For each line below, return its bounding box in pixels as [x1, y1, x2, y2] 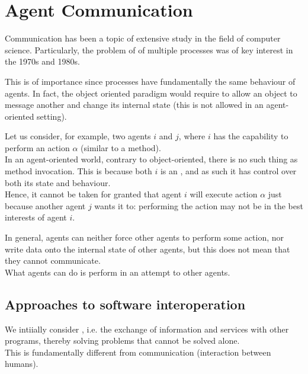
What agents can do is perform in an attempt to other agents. [5, 266, 230, 278]
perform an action [5, 141, 70, 154]
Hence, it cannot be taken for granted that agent [5, 188, 182, 200]
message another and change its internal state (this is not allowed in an [5, 98, 264, 111]
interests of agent [5, 211, 67, 223]
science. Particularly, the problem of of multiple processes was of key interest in [5, 43, 293, 56]
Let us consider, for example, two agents [5, 130, 151, 142]
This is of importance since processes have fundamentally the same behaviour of [5, 75, 296, 87]
